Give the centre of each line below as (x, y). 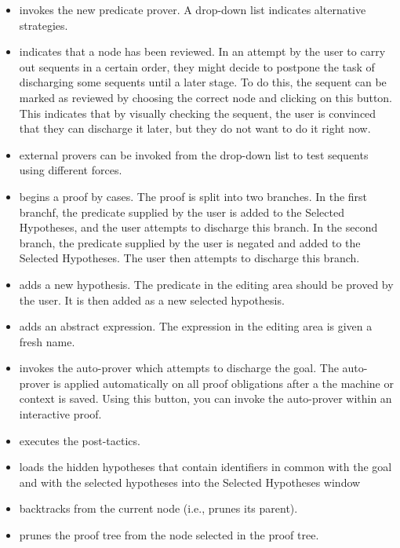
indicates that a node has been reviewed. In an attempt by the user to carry (202, 51)
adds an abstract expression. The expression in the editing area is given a (196, 326)
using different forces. (71, 170)
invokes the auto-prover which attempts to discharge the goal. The (179, 368)
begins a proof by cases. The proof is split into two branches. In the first (193, 196)
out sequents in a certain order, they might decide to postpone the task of (197, 66)
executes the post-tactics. (80, 440)
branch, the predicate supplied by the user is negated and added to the (190, 242)
